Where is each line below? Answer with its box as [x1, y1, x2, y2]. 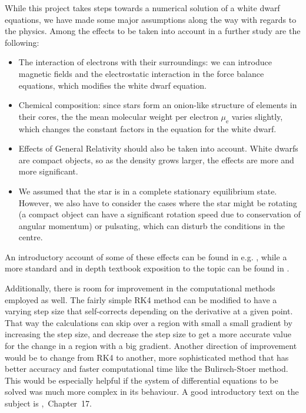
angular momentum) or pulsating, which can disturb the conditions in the [18, 219, 285, 231]
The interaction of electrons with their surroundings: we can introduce [18, 56, 272, 68]
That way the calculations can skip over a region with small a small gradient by [5, 316, 292, 328]
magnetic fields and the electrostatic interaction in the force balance [18, 67, 264, 79]
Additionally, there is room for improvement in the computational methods [5, 282, 275, 294]
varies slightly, [231, 110, 283, 122]
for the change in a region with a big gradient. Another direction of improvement [5, 340, 297, 352]
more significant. [18, 165, 78, 177]
